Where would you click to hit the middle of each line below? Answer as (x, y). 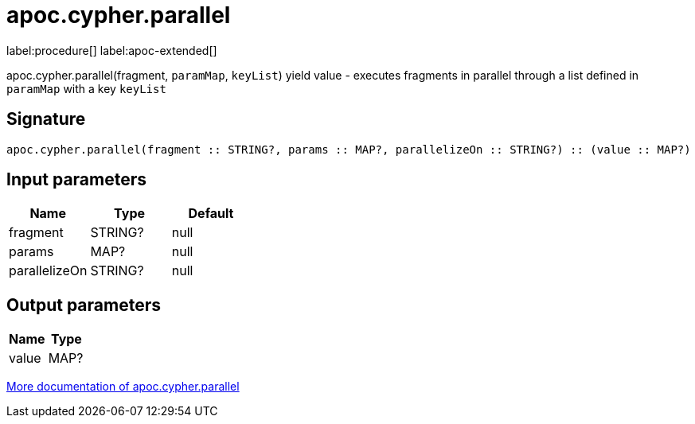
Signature (46, 119)
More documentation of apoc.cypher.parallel (123, 387)
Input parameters (77, 180)
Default (211, 214)
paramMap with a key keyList (86, 88)
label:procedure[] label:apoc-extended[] (112, 50)
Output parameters (84, 305)
